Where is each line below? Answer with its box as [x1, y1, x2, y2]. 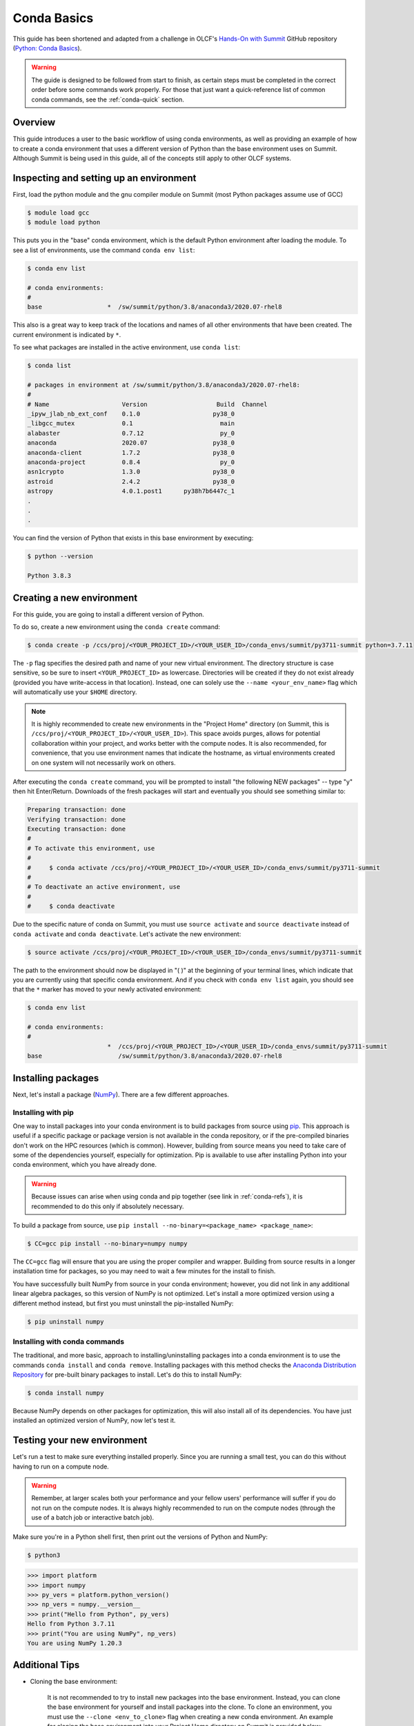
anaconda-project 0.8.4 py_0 [27, 458, 235, 466]
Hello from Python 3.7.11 [27, 1620, 115, 1628]
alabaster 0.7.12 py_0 [27, 429, 235, 437]
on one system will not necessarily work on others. [31, 758, 176, 766]
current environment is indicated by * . [12, 330, 121, 338]
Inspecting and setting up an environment [12, 173, 197, 184]
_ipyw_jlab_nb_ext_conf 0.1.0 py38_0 [27, 410, 235, 418]
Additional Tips [12, 1659, 80, 1671]
